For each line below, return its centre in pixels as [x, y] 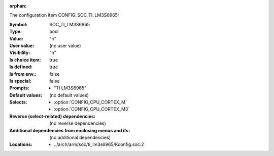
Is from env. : [23, 74]
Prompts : [20, 88]
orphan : [18, 6]
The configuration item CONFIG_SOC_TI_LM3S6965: [64, 15]
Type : [16, 32]
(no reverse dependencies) [78, 123]
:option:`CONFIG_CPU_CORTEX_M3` [92, 109]
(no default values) [69, 95]
